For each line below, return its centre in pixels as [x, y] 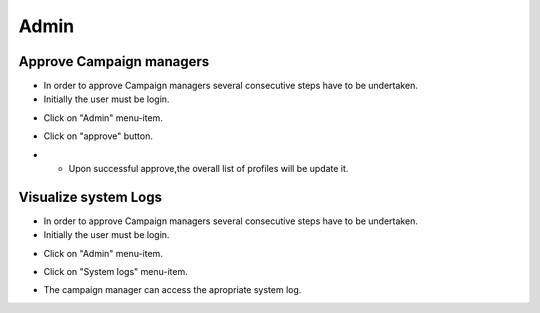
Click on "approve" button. [98, 136]
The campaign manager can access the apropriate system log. [172, 290]
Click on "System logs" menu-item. [116, 272]
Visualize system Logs [90, 196]
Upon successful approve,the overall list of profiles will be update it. [208, 169]
